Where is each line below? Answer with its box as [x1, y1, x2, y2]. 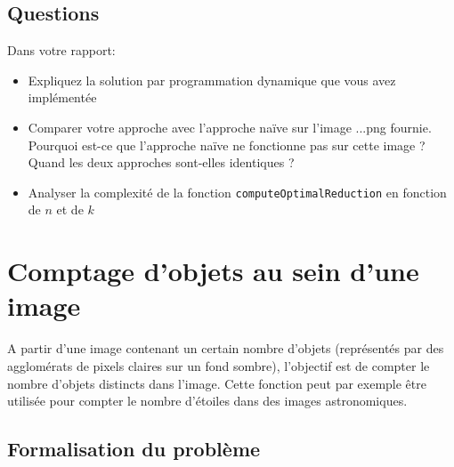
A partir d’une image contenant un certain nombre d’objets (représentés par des [7, 339, 444, 358]
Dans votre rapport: [7, 41, 116, 60]
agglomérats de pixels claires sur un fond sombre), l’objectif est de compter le [7, 356, 430, 374]
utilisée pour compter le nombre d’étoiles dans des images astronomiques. [7, 391, 408, 410]
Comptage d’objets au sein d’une [7, 253, 419, 289]
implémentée [28, 88, 97, 107]
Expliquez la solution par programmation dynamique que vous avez [28, 70, 396, 89]
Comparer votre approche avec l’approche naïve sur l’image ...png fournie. [28, 117, 432, 136]
